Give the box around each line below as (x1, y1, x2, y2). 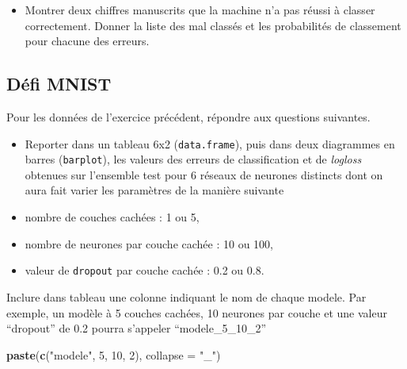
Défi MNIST (6, 71, 112, 96)
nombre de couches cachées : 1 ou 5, (25, 209, 200, 225)
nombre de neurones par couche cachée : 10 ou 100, (25, 235, 274, 252)
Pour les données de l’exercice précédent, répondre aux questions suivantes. (6, 108, 371, 125)
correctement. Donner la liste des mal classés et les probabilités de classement (25, 17, 401, 33)
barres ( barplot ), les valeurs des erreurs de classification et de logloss (25, 151, 362, 167)
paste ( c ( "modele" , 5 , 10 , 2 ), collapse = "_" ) (6, 346, 221, 363)
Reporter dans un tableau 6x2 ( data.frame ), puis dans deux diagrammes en (25, 135, 395, 152)
